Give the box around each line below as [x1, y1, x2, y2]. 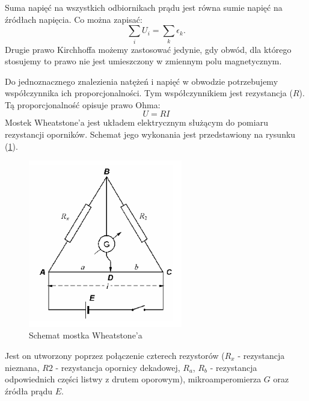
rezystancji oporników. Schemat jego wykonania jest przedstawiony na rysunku [5, 128, 296, 141]
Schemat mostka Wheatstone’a [29, 329, 142, 341]
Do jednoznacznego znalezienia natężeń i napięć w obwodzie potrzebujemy [5, 75, 278, 87]
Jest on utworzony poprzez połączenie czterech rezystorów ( [5, 349, 225, 361]
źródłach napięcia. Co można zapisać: [5, 13, 142, 25]
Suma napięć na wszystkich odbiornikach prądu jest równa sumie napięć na [5, 1, 283, 13]
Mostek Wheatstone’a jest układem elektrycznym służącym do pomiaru [5, 116, 268, 129]
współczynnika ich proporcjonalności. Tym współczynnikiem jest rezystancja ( [5, 87, 293, 99]
